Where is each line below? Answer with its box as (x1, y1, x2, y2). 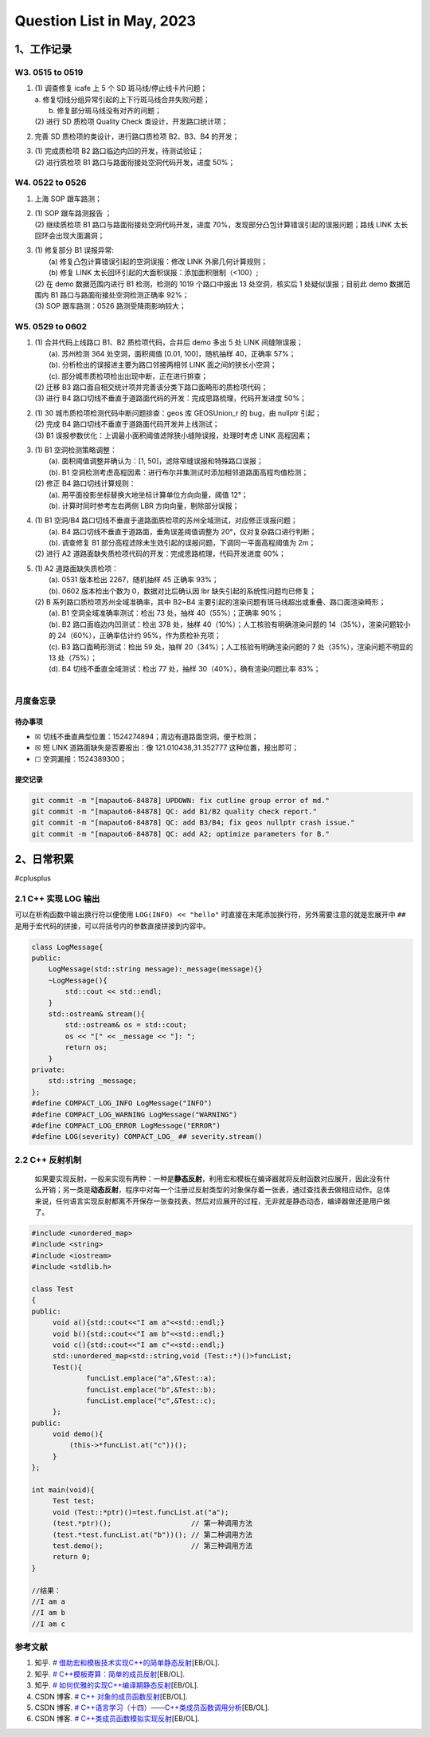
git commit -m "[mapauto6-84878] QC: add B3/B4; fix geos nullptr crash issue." (31, 818, 355, 827)
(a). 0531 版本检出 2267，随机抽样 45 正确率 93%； (49, 575, 219, 585)
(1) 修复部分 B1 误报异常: (34, 246, 115, 255)
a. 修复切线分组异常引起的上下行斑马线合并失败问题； (34, 94, 210, 104)
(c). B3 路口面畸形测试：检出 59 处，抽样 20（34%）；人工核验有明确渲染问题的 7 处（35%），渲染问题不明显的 (49, 642, 413, 652)
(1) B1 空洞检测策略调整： (34, 445, 117, 455)
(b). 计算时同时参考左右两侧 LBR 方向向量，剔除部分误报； (49, 501, 240, 510)
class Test (31, 1284, 74, 1294)
